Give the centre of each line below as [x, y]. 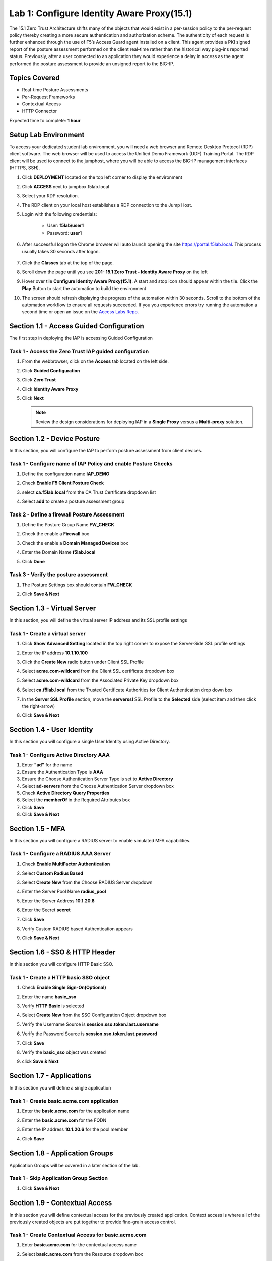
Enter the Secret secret [46, 910]
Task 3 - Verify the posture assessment [59, 575]
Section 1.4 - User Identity [51, 730]
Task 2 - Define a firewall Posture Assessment [67, 514]
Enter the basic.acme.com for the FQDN [64, 1120]
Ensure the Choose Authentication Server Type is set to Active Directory [97, 779]
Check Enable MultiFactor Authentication [66, 864]
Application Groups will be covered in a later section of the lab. [74, 1165]
